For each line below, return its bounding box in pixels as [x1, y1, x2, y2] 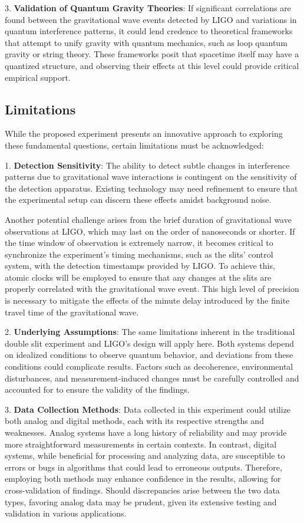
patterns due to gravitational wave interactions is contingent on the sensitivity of [5, 170, 297, 183]
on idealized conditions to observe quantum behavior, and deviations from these [5, 348, 293, 361]
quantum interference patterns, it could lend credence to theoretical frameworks [5, 25, 293, 37]
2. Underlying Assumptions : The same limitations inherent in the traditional [5, 325, 295, 338]
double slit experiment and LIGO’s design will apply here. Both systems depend [5, 337, 295, 349]
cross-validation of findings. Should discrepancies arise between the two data [5, 483, 280, 496]
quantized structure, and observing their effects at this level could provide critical [5, 59, 299, 71]
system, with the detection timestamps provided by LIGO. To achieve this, [5, 259, 275, 272]
